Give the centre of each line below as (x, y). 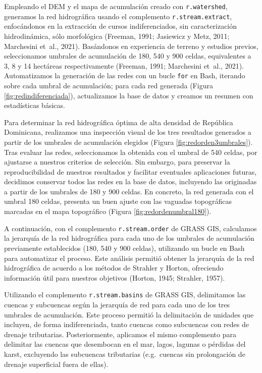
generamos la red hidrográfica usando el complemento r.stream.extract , (118, 16)
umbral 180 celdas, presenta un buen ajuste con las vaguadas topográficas (118, 201)
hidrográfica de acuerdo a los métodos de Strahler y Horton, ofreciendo (114, 268)
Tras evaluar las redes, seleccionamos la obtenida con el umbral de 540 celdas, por (131, 152)
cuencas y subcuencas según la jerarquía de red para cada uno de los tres (117, 304)
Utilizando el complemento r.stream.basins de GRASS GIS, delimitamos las (125, 295)
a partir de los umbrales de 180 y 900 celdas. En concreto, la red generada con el (129, 191)
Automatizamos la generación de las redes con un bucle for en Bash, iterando (125, 75)
